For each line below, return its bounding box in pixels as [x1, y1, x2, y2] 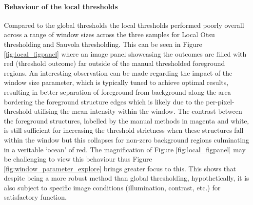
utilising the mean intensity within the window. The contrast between [34, 106, 242, 116]
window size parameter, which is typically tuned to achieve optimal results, [4, 77, 229, 87]
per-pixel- [206, 96, 234, 106]
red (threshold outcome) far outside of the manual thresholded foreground [4, 58, 225, 68]
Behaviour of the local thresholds [4, 1, 118, 11]
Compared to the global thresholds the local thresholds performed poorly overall [4, 20, 244, 30]
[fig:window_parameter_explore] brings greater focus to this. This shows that [4, 163, 236, 173]
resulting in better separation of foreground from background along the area [4, 86, 231, 97]
